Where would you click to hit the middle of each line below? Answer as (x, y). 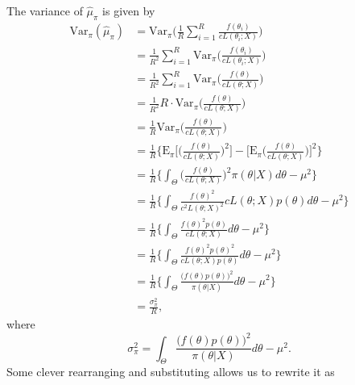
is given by (129, 10)
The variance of (45, 10)
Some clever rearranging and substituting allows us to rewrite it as (171, 372)
